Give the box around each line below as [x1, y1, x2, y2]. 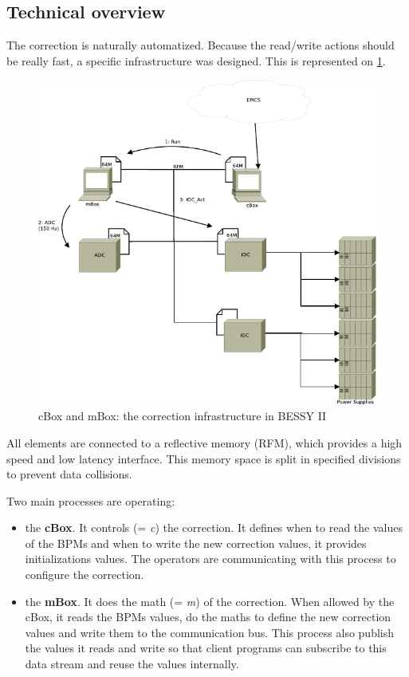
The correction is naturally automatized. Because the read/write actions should [6, 37, 395, 53]
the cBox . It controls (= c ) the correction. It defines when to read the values [25, 519, 403, 536]
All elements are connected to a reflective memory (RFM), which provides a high [6, 434, 403, 451]
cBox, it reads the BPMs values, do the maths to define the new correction [25, 608, 391, 625]
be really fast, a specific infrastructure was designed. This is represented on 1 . [6, 52, 386, 69]
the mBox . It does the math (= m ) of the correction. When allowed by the [25, 592, 395, 609]
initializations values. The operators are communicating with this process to [25, 550, 396, 567]
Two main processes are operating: [6, 492, 175, 509]
